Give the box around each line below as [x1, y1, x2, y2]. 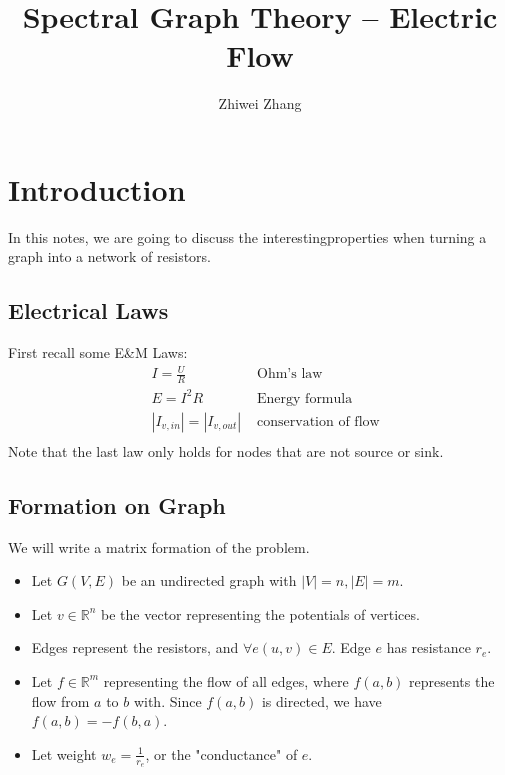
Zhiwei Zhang [218, 93, 302, 114]
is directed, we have [261, 690, 382, 711]
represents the [409, 670, 495, 691]
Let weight [31, 743, 97, 764]
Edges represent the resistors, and [31, 637, 239, 658]
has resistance [386, 637, 471, 658]
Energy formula [257, 391, 353, 406]
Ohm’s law [257, 367, 323, 382]
